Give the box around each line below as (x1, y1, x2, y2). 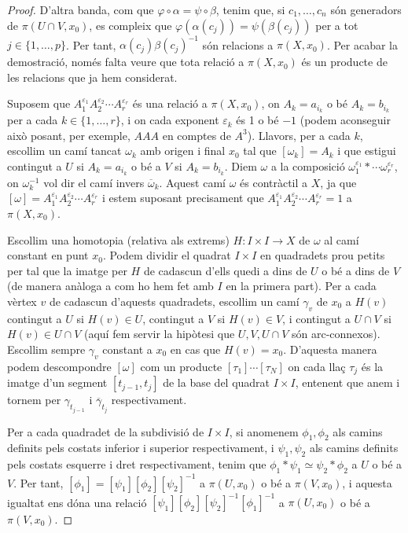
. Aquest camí (159, 174, 226, 190)
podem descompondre (7, 358, 112, 374)
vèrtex (7, 292, 37, 309)
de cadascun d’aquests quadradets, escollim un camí (49, 292, 300, 309)
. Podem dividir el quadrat (102, 247, 231, 263)
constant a (102, 340, 153, 357)
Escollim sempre (7, 340, 86, 357)
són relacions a (202, 36, 274, 53)
